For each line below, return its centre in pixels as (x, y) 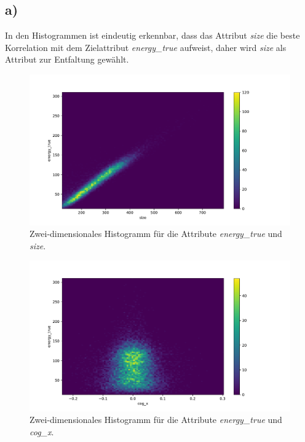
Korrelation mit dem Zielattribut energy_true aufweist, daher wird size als (146, 47)
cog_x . (42, 432)
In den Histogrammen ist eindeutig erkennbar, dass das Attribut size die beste (152, 35)
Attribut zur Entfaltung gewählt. (67, 59)
